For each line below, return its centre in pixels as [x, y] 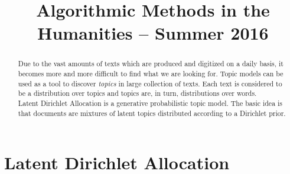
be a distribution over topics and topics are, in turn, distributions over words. [137, 93]
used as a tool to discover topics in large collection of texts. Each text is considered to [150, 83]
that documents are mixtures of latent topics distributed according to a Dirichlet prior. [152, 113]
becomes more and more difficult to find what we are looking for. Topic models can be [151, 74]
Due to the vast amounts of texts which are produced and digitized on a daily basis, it [151, 64]
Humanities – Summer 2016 [153, 33]
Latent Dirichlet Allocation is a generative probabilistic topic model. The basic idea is [150, 103]
